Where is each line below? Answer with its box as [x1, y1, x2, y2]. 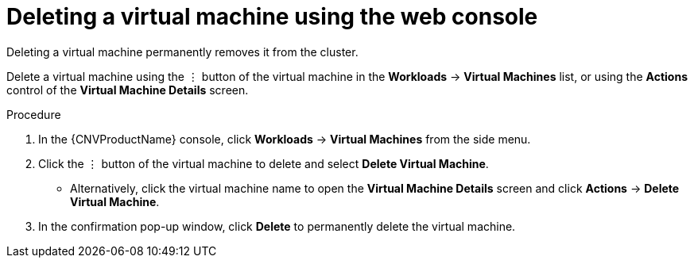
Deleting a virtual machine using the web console [6, 3, 538, 30]
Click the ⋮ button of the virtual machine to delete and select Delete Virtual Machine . [38, 156, 489, 170]
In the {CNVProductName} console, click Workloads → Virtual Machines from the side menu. [38, 132, 531, 146]
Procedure [6, 107, 61, 121]
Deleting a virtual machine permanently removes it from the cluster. [6, 44, 359, 59]
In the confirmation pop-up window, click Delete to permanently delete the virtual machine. [38, 219, 516, 233]
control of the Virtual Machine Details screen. [6, 82, 249, 97]
